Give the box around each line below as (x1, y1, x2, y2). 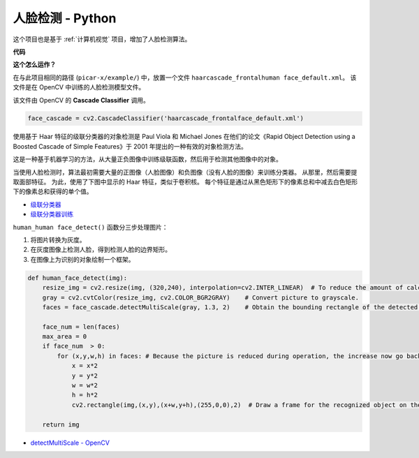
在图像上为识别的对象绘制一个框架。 (30, 255, 135, 263)
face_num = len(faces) (42, 323, 120, 331)
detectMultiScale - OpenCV (30, 438, 110, 447)
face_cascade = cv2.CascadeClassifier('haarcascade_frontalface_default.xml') (27, 114, 304, 122)
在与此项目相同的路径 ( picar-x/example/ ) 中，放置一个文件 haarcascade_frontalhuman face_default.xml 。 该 (13, 73, 357, 82)
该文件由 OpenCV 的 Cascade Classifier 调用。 (13, 96, 149, 104)
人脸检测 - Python (13, 10, 117, 26)
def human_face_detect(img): (27, 274, 128, 282)
